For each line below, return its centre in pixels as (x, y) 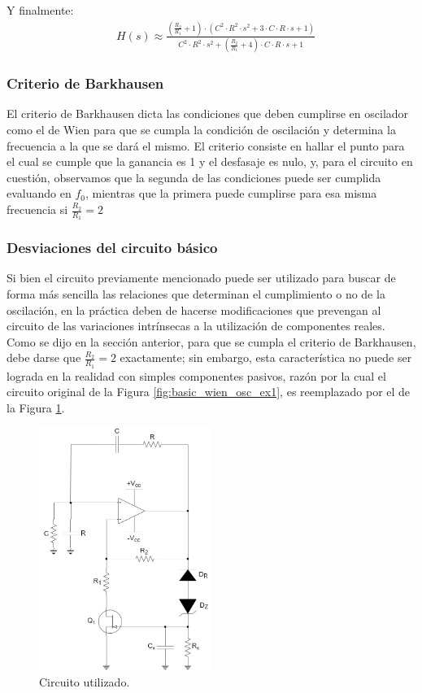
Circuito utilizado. (85, 681)
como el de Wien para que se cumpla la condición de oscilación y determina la (201, 130)
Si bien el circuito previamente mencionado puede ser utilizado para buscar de (201, 278)
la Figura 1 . (36, 407)
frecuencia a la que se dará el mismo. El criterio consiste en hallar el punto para (206, 145)
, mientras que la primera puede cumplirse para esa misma (231, 193)
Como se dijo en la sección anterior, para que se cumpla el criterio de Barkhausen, (211, 341)
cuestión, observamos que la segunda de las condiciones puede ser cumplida (194, 177)
